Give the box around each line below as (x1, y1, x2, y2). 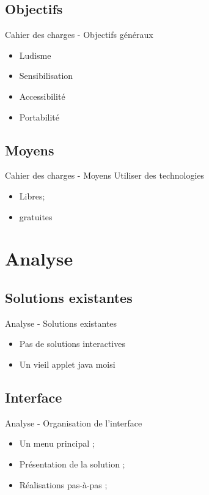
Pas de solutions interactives (19, 337, 125, 350)
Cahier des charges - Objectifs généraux (5, 28, 153, 41)
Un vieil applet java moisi (19, 357, 116, 370)
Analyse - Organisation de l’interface (5, 416, 142, 429)
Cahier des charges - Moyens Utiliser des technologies (5, 169, 205, 182)
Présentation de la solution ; (19, 457, 125, 470)
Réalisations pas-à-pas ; (19, 478, 108, 491)
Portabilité (19, 110, 59, 123)
